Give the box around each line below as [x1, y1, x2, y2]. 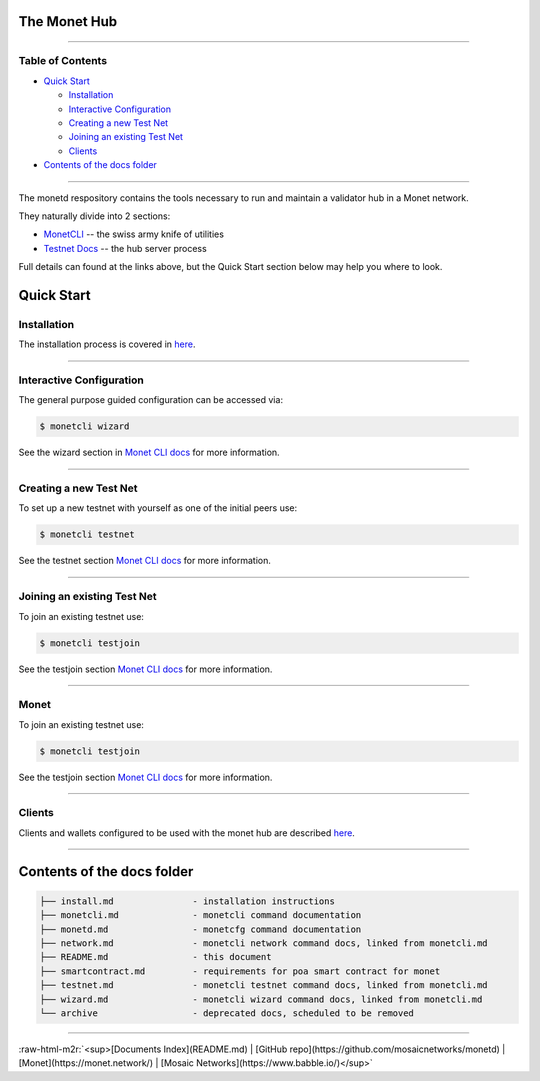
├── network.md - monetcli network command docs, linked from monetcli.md [39, 937, 489, 949]
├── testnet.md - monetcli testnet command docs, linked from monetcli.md [39, 980, 489, 991]
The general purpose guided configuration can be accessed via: [18, 394, 284, 406]
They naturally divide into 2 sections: [18, 210, 171, 222]
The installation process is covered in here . [18, 338, 196, 350]
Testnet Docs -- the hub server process [43, 242, 207, 254]
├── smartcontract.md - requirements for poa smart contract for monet [39, 965, 441, 977]
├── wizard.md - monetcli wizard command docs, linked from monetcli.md [39, 993, 483, 1005]
